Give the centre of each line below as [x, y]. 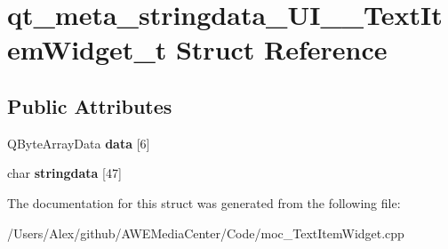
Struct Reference [281, 49]
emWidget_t [87, 49]
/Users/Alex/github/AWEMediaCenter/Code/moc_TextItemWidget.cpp [206, 233]
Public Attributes [90, 105]
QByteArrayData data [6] [79, 143]
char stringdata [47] [64, 173]
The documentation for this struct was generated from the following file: [204, 202]
